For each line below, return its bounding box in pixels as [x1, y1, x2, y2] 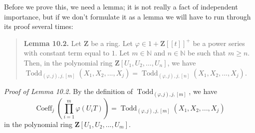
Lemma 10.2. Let [23, 37, 82, 48]
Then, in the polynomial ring [23, 57, 113, 67]
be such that [188, 47, 226, 58]
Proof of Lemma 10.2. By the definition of [4, 85, 133, 96]
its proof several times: [4, 21, 73, 31]
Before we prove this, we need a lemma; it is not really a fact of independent [4, 1, 238, 11]
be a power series [193, 37, 245, 48]
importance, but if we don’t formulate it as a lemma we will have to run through [4, 11, 251, 21]
